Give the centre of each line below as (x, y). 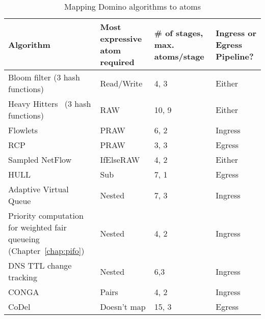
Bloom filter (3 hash (44, 77)
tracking (23, 277)
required (117, 62)
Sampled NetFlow (40, 159)
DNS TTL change (40, 265)
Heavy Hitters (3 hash (50, 104)
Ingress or (236, 33)
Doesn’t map (123, 307)
